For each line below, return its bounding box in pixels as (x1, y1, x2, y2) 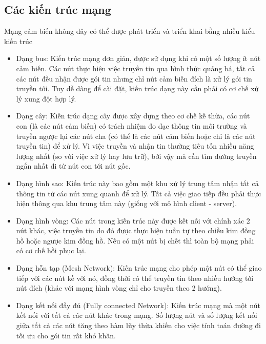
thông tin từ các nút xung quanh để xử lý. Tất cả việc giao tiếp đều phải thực (16, 188, 261, 198)
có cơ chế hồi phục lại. (16, 245, 86, 256)
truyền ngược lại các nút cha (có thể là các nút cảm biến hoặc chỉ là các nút (16, 130, 256, 141)
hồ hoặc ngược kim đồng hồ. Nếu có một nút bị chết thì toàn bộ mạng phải (16, 235, 254, 246)
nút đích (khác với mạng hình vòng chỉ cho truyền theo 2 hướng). (16, 282, 222, 293)
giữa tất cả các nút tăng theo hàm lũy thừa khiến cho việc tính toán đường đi (16, 320, 261, 331)
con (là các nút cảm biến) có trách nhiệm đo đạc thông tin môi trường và (16, 120, 247, 131)
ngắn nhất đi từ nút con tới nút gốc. (16, 160, 131, 171)
